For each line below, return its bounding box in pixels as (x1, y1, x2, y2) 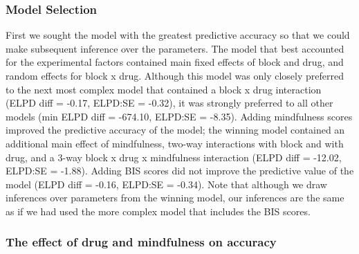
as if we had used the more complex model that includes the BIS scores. (6, 203, 311, 218)
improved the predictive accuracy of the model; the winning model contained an (6, 123, 345, 137)
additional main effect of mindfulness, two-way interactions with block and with (6, 136, 344, 150)
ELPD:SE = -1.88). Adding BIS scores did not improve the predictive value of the (6, 163, 354, 178)
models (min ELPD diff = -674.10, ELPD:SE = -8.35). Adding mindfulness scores (6, 109, 353, 123)
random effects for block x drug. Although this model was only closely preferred (6, 69, 344, 82)
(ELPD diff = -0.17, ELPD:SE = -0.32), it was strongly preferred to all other (6, 96, 333, 110)
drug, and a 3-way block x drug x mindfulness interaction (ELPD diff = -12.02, (6, 149, 342, 164)
